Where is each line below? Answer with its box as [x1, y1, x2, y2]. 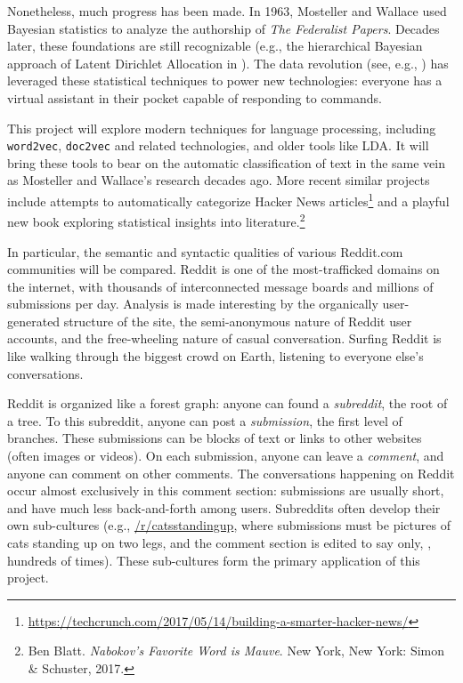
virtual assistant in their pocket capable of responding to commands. [7, 88, 382, 107]
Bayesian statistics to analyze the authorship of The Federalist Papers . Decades [7, 19, 440, 37]
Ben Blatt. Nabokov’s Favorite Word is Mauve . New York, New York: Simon [28, 641, 445, 660]
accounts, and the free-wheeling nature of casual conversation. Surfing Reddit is [7, 329, 442, 348]
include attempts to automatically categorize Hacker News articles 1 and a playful [7, 189, 450, 210]
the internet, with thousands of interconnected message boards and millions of [7, 277, 434, 295]
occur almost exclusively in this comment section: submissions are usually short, [7, 481, 444, 500]
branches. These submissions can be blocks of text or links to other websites [7, 429, 422, 447]
